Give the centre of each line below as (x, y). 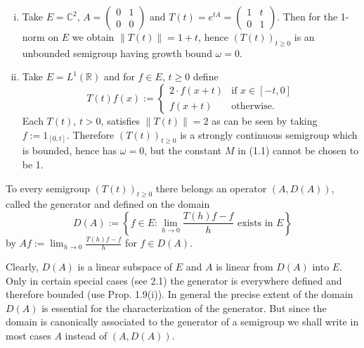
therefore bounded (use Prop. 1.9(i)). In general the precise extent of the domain (180, 294)
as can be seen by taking (265, 120)
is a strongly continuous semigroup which (269, 134)
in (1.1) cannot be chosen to (298, 150)
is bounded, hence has (70, 150)
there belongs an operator (211, 188)
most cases (28, 336)
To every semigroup (48, 188)
